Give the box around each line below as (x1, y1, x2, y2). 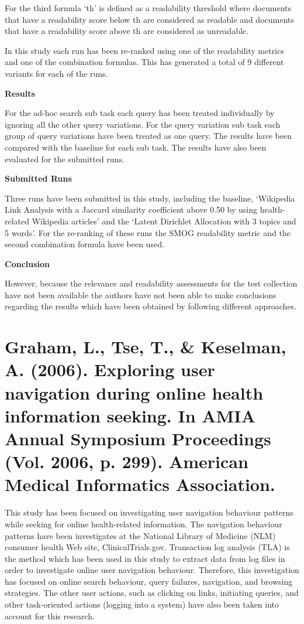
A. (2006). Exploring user (5, 357, 215, 381)
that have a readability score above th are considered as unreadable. (5, 25, 248, 37)
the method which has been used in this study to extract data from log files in (5, 552, 285, 564)
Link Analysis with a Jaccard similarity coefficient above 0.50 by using (5, 203, 258, 216)
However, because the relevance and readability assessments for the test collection (5, 277, 298, 289)
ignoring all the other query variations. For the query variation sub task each (5, 118, 281, 130)
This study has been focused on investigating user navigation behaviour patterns (5, 506, 293, 519)
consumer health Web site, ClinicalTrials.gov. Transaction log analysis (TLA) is (5, 541, 290, 553)
